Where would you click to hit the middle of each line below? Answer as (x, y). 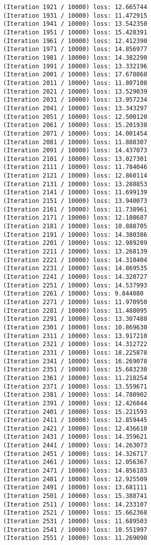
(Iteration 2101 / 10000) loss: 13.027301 (75, 159)
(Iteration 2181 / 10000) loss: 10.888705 (75, 226)
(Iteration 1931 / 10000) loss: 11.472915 (75, 15)
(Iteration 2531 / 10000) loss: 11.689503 (75, 521)
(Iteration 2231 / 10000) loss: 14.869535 (75, 268)
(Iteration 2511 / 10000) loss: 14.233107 (75, 504)
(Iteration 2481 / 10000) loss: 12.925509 (75, 479)
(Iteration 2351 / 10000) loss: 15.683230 (75, 370)
